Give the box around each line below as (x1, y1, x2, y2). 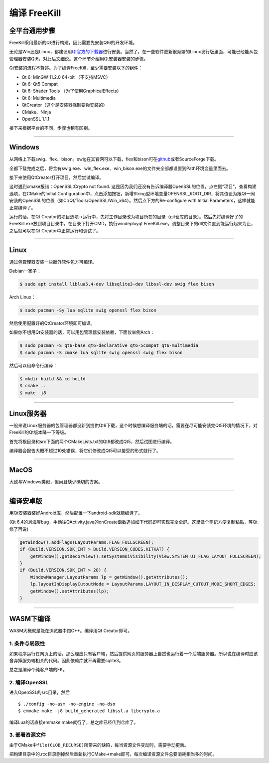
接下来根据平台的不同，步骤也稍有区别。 (9, 125, 92, 131)
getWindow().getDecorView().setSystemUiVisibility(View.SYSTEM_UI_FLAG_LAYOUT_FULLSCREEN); (30, 553, 262, 559)
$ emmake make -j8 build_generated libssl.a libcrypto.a (18, 708, 160, 714)
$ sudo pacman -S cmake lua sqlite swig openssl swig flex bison (19, 349, 183, 355)
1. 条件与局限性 (9, 640, 45, 647)
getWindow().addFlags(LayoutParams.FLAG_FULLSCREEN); (19, 539, 154, 545)
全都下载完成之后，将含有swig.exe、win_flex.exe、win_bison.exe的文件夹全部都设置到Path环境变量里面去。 (9, 165, 231, 171)
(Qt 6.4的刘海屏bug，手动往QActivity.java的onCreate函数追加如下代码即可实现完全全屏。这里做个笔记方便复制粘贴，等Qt (9, 519, 258, 525)
